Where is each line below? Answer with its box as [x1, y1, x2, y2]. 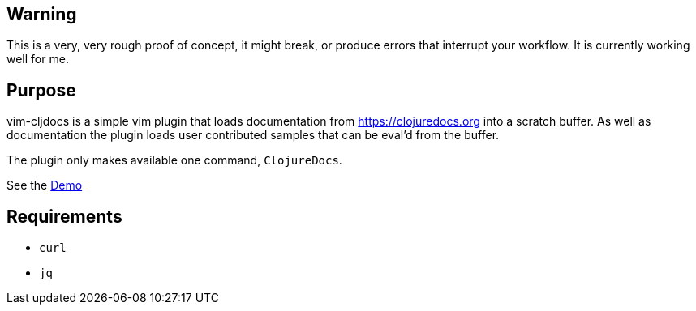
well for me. [6, 52, 69, 66]
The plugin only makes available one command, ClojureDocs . [6, 153, 342, 168]
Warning [6, 4, 77, 24]
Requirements [6, 206, 122, 227]
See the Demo [6, 178, 83, 193]
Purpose [6, 79, 76, 100]
